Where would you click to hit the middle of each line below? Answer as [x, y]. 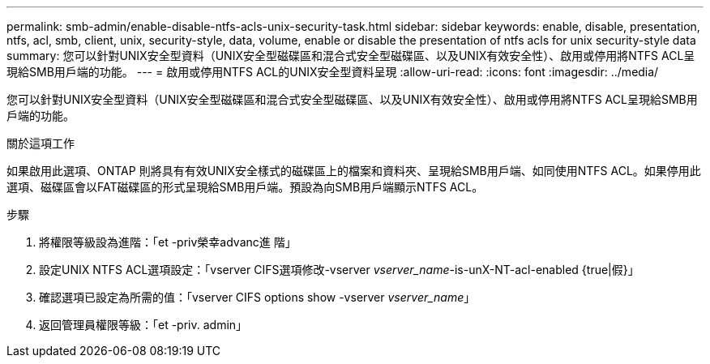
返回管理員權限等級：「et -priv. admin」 [143, 325]
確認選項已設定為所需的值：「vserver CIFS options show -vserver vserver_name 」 [257, 297]
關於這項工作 [41, 143]
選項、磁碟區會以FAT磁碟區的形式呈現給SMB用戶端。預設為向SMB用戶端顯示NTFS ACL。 [245, 187]
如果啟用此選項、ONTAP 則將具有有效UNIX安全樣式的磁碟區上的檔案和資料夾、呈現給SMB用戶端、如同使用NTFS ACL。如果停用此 [354, 171]
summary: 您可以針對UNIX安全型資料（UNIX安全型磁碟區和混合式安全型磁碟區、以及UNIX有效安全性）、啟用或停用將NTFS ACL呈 [351, 56]
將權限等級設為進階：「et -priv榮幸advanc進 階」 [168, 242]
